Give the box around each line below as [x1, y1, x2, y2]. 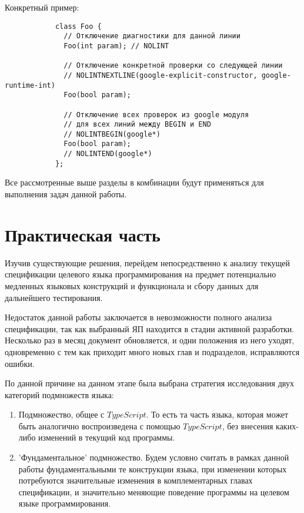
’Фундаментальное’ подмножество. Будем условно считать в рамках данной [18, 451, 289, 464]
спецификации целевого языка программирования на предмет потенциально [5, 268, 276, 280]
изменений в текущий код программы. [38, 431, 175, 444]
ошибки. [5, 357, 35, 369]
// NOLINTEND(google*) [64, 150, 152, 158]
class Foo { [55, 22, 102, 31]
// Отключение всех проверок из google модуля [64, 110, 249, 119]
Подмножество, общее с [18, 408, 105, 421]
